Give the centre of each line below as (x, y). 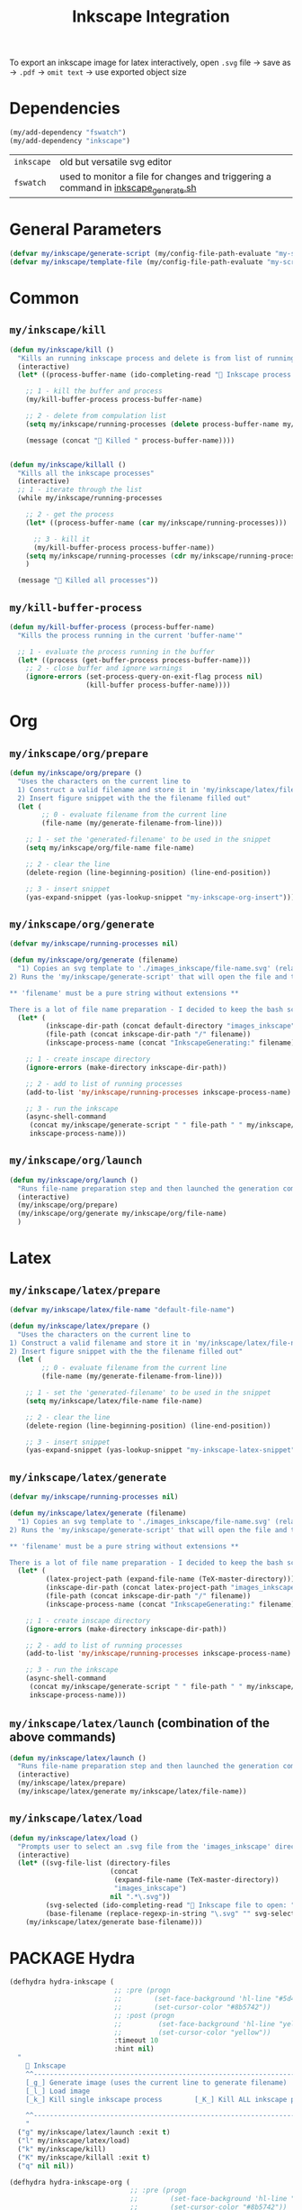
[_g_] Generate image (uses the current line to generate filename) (156, 2082)
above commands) (63, 1737)
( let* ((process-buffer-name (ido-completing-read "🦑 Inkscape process (155, 375)
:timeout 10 (136, 2041)
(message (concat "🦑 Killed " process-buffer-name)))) (130, 440)
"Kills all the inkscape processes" (86, 473)
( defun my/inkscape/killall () (68, 465)
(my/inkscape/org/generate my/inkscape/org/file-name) (122, 1214)
